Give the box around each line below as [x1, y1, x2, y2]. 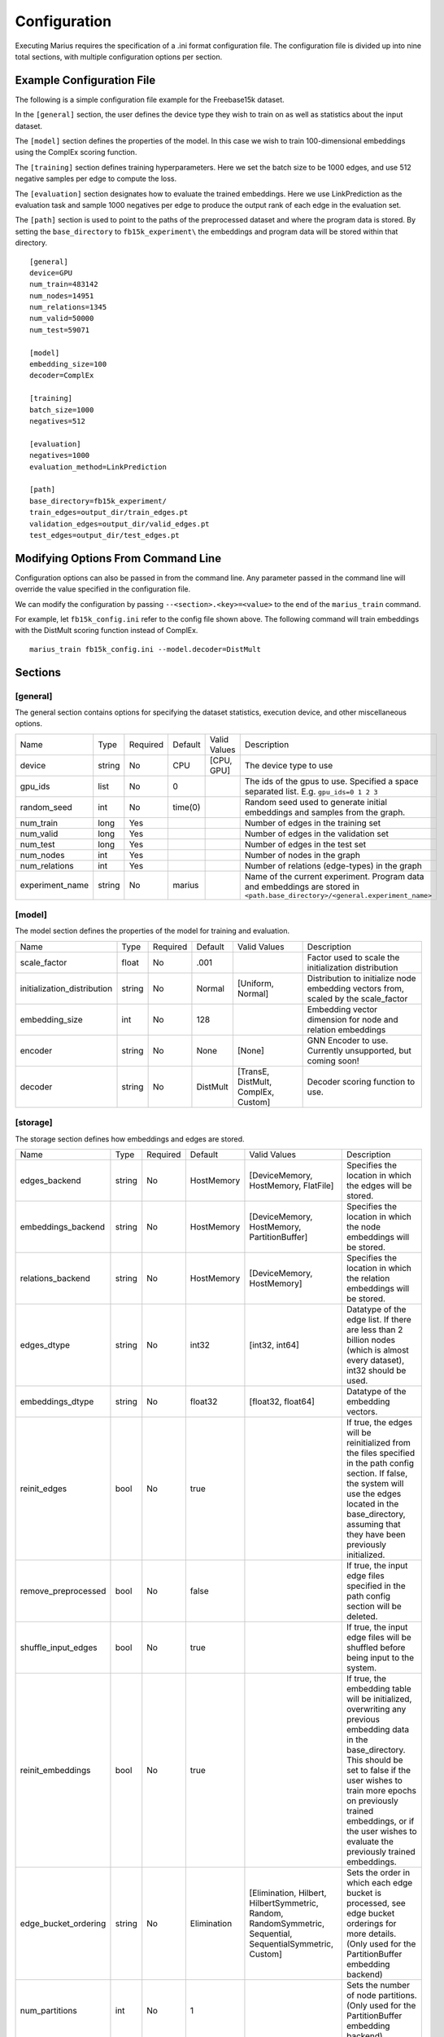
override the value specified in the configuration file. [15, 584, 191, 594]
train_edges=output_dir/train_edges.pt [29, 508, 189, 517]
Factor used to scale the [307, 952, 400, 963]
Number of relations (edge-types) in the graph [244, 860, 423, 871]
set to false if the [346, 1764, 411, 1775]
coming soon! [307, 1055, 359, 1067]
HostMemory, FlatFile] [249, 1180, 334, 1191]
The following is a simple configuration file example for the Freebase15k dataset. [15, 95, 285, 104]
